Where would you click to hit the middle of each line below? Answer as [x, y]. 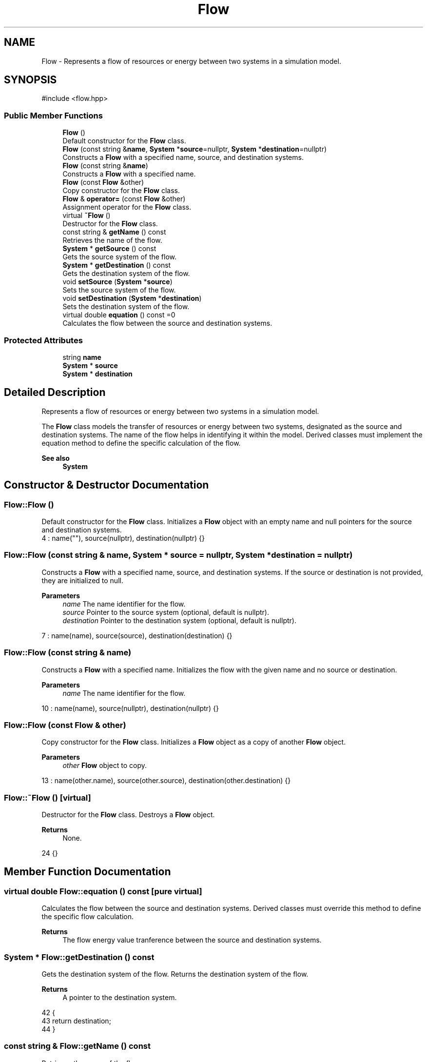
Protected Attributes [43, 340]
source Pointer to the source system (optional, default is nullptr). [166, 612]
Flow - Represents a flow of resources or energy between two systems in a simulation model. [191, 61]
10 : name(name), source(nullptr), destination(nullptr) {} [130, 708]
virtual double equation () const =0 [119, 315]
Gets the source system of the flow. [120, 257]
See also [56, 458]
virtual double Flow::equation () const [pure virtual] [103, 891]
